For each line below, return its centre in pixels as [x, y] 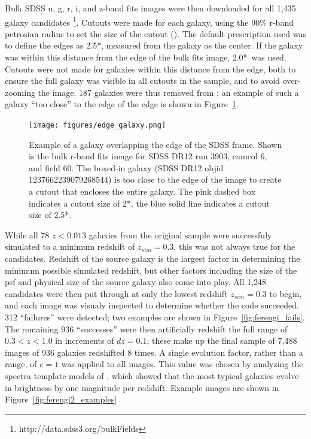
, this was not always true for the [234, 246]
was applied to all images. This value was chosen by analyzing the [182, 364]
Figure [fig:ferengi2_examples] [61, 399]
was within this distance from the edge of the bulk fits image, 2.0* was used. [146, 57]
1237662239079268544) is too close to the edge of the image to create [155, 179]
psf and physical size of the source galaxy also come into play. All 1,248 [136, 282]
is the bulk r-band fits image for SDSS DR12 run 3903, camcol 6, [148, 156]
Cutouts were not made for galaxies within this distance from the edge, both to [150, 69]
